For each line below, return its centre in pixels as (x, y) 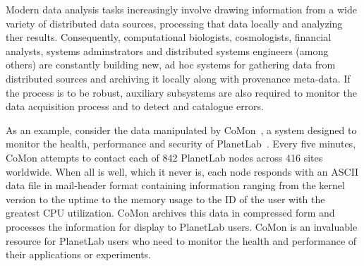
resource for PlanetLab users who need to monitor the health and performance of (181, 240)
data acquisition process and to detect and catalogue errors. (135, 106)
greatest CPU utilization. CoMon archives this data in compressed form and (170, 213)
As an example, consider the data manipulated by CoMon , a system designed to (181, 129)
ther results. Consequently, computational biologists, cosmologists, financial (169, 37)
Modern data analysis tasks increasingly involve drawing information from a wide (182, 9)
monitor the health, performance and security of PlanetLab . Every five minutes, (181, 144)
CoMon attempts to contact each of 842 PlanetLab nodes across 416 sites (164, 157)
